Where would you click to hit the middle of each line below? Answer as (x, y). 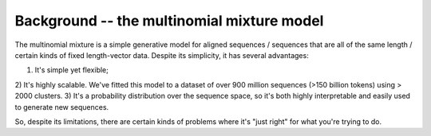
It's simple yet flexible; (72, 70)
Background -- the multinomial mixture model (169, 21)
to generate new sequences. (62, 107)
